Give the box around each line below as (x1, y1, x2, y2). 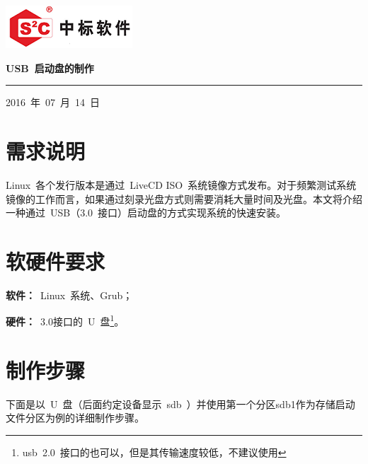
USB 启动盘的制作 (6, 60, 94, 75)
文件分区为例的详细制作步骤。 (6, 410, 144, 425)
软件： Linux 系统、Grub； (6, 287, 133, 302)
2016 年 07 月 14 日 (6, 95, 100, 110)
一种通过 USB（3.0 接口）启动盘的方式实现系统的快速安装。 (6, 205, 287, 220)
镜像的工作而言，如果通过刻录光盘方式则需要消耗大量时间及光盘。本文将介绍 (6, 191, 362, 206)
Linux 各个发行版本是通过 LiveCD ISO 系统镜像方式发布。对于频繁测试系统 (6, 177, 357, 192)
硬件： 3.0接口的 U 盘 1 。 (6, 312, 125, 329)
